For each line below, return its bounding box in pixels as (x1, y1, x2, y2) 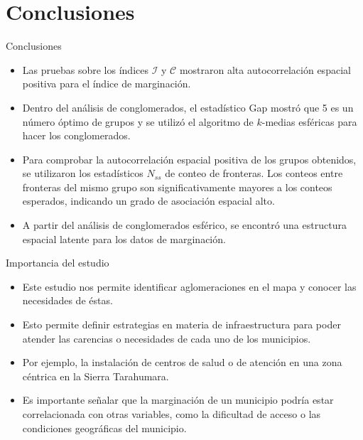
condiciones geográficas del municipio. (22, 420, 187, 435)
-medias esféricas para (261, 114, 357, 129)
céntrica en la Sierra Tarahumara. (22, 368, 169, 383)
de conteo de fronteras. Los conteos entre (165, 166, 343, 181)
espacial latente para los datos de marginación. (22, 231, 226, 246)
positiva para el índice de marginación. (22, 76, 191, 91)
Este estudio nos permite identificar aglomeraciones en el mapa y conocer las (22, 279, 357, 294)
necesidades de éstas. (22, 293, 113, 308)
